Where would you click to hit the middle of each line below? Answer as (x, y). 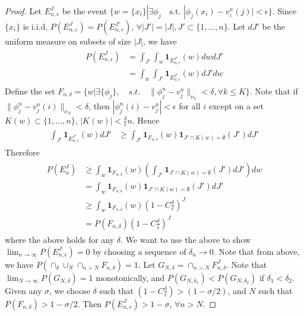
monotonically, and (130, 277)
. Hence (146, 120)
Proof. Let (23, 11)
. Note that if (274, 91)
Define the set (30, 91)
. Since (284, 11)
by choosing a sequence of (140, 251)
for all (190, 106)
